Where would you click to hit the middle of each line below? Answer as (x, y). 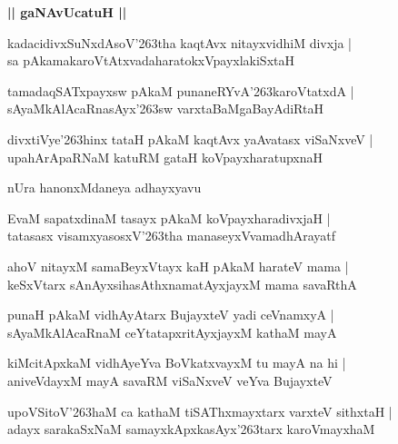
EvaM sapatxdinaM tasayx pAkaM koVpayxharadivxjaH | (169, 217)
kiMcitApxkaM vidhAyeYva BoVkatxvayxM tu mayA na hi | (177, 363)
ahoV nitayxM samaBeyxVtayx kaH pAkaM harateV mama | (178, 266)
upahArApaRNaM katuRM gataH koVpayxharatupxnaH (165, 157)
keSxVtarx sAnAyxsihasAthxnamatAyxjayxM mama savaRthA (182, 284)
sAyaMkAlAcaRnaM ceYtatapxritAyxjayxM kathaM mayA (172, 332)
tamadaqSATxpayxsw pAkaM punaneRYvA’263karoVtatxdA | (181, 90)
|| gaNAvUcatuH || (67, 12)
